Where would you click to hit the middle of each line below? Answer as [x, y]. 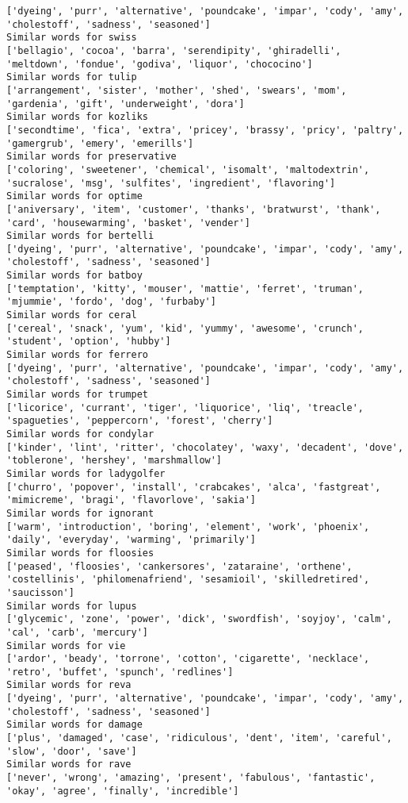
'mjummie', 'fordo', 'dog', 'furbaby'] [111, 302]
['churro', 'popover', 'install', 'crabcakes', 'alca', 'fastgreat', [194, 487]
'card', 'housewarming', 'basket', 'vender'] [128, 223]
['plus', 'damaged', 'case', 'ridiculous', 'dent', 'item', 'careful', [199, 738]
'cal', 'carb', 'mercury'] [77, 632]
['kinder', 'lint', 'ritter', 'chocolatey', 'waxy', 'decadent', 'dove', [205, 447]
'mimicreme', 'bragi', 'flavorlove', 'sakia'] [131, 500]
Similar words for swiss [72, 38]
